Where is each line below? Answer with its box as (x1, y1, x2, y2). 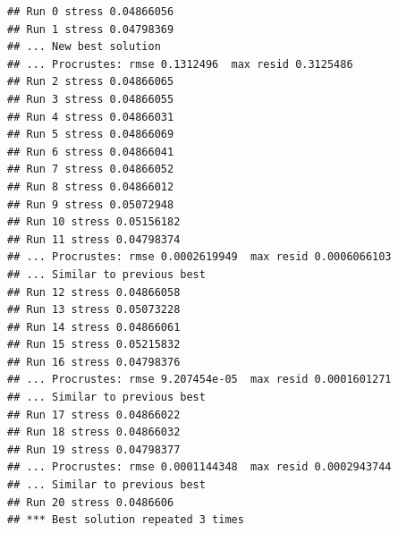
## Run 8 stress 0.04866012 (7, 180, 174, 193)
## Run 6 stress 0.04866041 (7, 145, 174, 158)
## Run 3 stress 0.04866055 (7, 92, 174, 106)
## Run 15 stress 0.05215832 (7, 338, 181, 351)
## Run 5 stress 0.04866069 (7, 128, 174, 141)
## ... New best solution (7, 40, 161, 54)
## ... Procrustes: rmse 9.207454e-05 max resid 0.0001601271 (7, 373, 392, 386)
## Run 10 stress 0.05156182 (7, 216, 181, 229)
